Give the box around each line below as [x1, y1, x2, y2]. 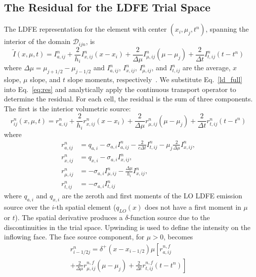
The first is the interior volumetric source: [4, 103, 131, 113]
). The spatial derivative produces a [15, 212, 123, 222]
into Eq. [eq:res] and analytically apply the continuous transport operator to [4, 84, 236, 94]
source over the [4, 202, 50, 212]
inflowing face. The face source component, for [4, 231, 145, 242]
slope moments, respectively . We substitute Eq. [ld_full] [67, 74, 243, 84]
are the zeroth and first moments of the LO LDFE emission [62, 190, 243, 201]
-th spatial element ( [54, 202, 116, 212]
